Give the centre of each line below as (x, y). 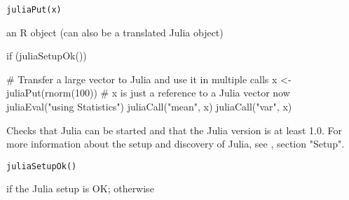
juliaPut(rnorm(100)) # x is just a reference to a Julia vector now (148, 93)
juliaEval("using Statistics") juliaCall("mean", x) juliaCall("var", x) (149, 107)
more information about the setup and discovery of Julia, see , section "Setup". (176, 144)
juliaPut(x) (34, 10)
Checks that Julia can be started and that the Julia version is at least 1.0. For (174, 130)
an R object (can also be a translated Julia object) (115, 32)
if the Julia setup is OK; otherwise (80, 188)
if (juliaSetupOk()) (47, 56)
